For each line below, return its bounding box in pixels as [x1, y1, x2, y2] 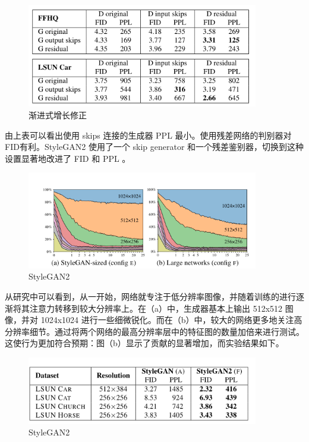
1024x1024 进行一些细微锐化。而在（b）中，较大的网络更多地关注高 [40, 314, 302, 326]
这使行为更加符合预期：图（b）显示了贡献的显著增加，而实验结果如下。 [5, 337, 284, 349]
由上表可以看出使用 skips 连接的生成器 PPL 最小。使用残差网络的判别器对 [5, 128, 292, 141]
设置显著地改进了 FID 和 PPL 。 [5, 152, 131, 164]
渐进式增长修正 [29, 109, 87, 121]
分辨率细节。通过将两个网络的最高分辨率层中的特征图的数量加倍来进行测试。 [5, 325, 304, 337]
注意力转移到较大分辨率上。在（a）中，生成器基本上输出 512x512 [29, 302, 283, 314]
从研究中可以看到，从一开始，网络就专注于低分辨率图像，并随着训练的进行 [5, 290, 296, 303]
